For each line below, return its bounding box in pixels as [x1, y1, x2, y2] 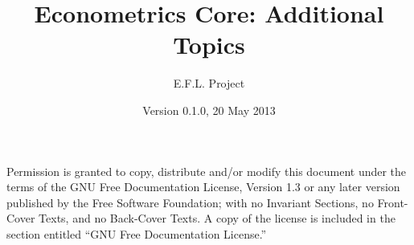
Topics [173, 28, 245, 61]
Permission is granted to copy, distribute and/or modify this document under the [6, 162, 407, 179]
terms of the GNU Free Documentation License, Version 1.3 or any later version [6, 178, 400, 195]
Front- [377, 194, 408, 210]
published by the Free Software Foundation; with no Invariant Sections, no [6, 194, 374, 210]
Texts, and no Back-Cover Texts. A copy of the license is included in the [39, 210, 396, 227]
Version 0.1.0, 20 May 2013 [142, 101, 276, 118]
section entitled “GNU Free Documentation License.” [6, 225, 267, 242]
